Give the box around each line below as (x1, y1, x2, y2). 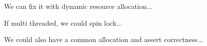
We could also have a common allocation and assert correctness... (4, 34, 204, 45)
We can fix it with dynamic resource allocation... (4, 1, 153, 11)
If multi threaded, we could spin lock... (4, 17, 122, 28)
